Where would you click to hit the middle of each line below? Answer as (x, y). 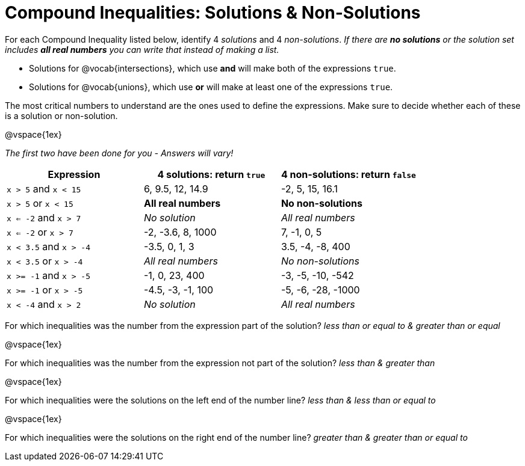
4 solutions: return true (211, 174)
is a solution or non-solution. (61, 115)
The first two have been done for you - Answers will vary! (119, 153)
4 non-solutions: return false (348, 174)
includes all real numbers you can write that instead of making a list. (142, 49)
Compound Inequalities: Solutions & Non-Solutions (213, 13)
